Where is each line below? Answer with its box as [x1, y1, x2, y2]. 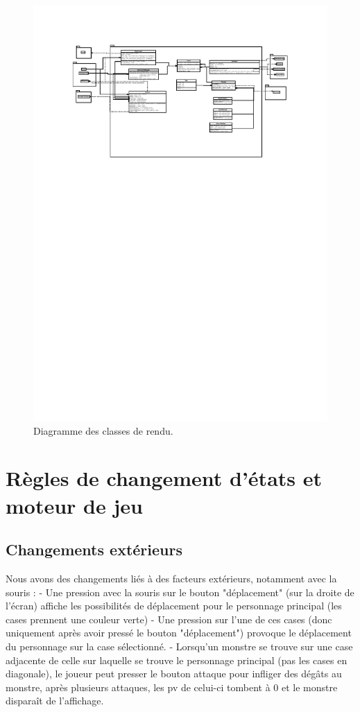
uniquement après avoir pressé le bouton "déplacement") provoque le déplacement [6, 625, 352, 640]
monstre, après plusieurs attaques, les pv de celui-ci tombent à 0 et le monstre [6, 679, 338, 694]
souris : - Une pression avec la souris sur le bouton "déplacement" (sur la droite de [6, 584, 354, 599]
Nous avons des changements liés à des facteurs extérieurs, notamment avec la [6, 571, 337, 586]
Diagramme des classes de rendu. [33, 423, 173, 437]
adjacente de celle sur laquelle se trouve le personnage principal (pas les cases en [6, 652, 348, 667]
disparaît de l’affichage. [6, 693, 104, 708]
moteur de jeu [6, 491, 143, 519]
